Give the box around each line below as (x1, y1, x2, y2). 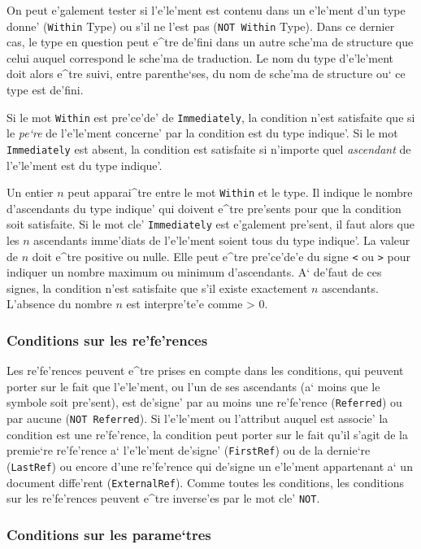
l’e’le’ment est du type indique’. (7, 156, 163, 173)
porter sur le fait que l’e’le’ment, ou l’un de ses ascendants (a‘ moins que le (7, 377, 380, 394)
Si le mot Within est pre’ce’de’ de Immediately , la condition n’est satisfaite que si (7, 108, 415, 125)
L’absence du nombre (7, 295, 112, 312)
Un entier (7, 184, 54, 201)
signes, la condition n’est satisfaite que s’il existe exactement (7, 279, 308, 296)
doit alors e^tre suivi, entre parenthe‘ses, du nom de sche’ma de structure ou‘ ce (7, 65, 406, 82)
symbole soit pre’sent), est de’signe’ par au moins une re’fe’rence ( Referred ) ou (7, 394, 402, 411)
